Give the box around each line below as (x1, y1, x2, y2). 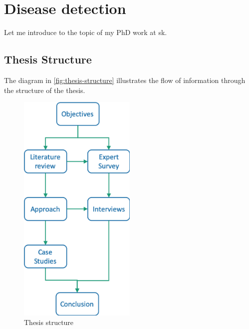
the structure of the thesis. (4, 84, 85, 95)
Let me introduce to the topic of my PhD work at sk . (4, 27, 167, 37)
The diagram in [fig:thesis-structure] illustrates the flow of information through (4, 74, 246, 85)
